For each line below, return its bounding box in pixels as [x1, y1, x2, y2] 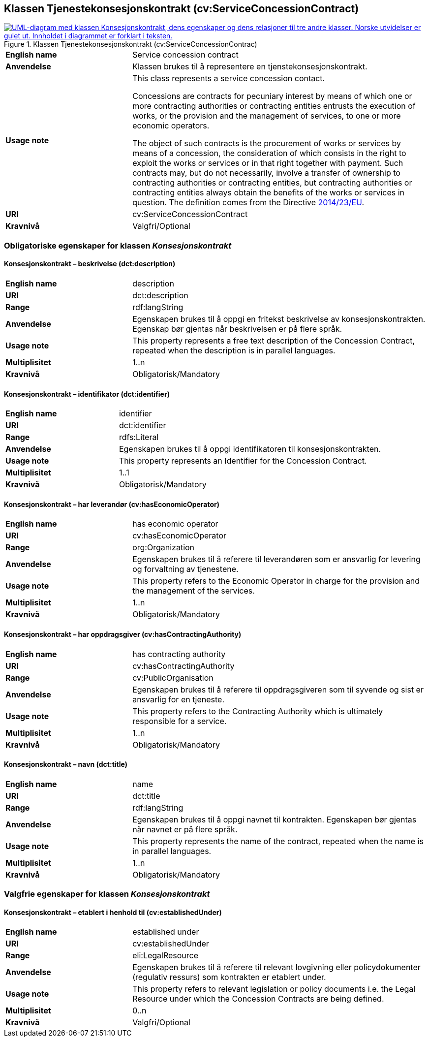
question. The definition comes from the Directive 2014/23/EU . [132, 197, 365, 208]
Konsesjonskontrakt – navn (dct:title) [4, 760, 127, 769]
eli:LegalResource [132, 950, 199, 961]
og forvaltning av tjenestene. [132, 564, 239, 574]
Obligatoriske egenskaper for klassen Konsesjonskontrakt [4, 240, 232, 251]
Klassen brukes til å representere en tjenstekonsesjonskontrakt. [132, 62, 368, 72]
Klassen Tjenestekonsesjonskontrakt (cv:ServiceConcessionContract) [4, 2, 359, 15]
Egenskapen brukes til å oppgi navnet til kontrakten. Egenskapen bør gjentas [132, 814, 417, 824]
